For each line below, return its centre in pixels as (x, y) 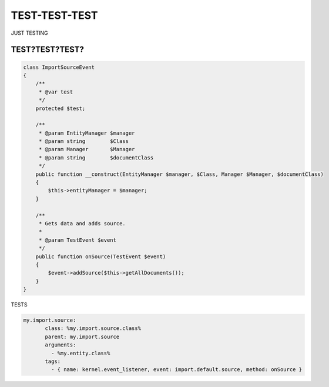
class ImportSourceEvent (59, 67)
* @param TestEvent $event (78, 240)
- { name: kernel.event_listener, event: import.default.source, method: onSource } (177, 370)
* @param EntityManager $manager (87, 133)
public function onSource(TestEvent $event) (101, 256)
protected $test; (61, 108)
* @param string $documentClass (96, 158)
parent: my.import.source (82, 336)
